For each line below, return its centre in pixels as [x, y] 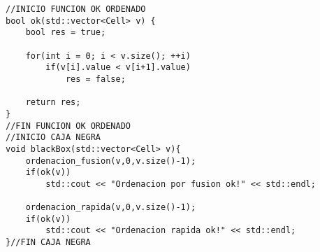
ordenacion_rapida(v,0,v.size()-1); [111, 208]
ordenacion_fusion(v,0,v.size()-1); [111, 161]
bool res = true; [66, 33]
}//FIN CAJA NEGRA [48, 243]
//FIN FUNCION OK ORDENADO [68, 126]
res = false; [95, 79]
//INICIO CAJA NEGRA [53, 138]
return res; [53, 103]
